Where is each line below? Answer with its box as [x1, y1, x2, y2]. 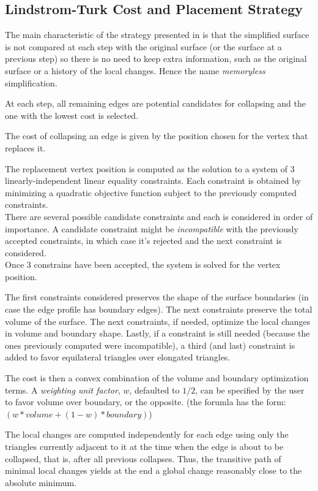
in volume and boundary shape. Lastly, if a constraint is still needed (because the [5, 327, 310, 340]
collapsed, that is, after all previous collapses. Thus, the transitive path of [5, 452, 281, 465]
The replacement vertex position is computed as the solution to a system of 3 [5, 162, 295, 175]
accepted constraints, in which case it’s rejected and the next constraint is [5, 234, 282, 247]
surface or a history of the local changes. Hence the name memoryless [5, 64, 265, 77]
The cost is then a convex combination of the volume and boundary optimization [5, 371, 309, 384]
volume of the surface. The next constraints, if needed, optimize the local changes [5, 314, 311, 327]
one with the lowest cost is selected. [5, 108, 139, 121]
